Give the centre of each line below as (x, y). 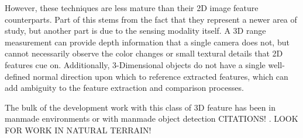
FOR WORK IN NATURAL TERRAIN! (78, 130)
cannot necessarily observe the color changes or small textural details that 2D (144, 53)
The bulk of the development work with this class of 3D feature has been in (140, 107)
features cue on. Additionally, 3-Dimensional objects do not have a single (135, 64)
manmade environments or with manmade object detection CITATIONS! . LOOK (151, 118)
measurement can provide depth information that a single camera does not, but (147, 42)
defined (18, 76)
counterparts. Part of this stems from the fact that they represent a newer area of (151, 19)
